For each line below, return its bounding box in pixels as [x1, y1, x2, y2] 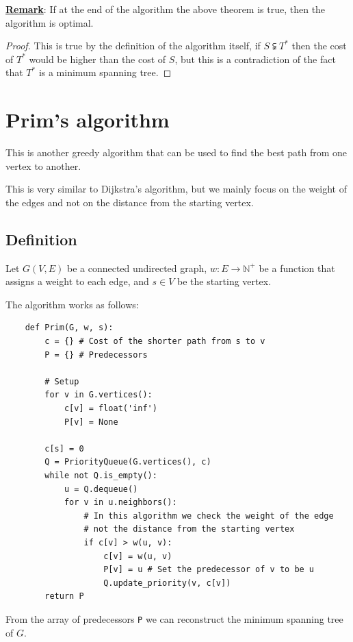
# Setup [44, 376, 79, 386]
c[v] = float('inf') [64, 404, 157, 414]
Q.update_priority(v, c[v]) [103, 578, 231, 588]
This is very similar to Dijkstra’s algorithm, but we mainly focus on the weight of [5, 182, 347, 196]
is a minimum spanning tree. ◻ [38, 65, 172, 79]
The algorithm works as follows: [5, 297, 139, 311]
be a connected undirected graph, [66, 260, 207, 275]
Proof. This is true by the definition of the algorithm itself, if [5, 38, 261, 53]
